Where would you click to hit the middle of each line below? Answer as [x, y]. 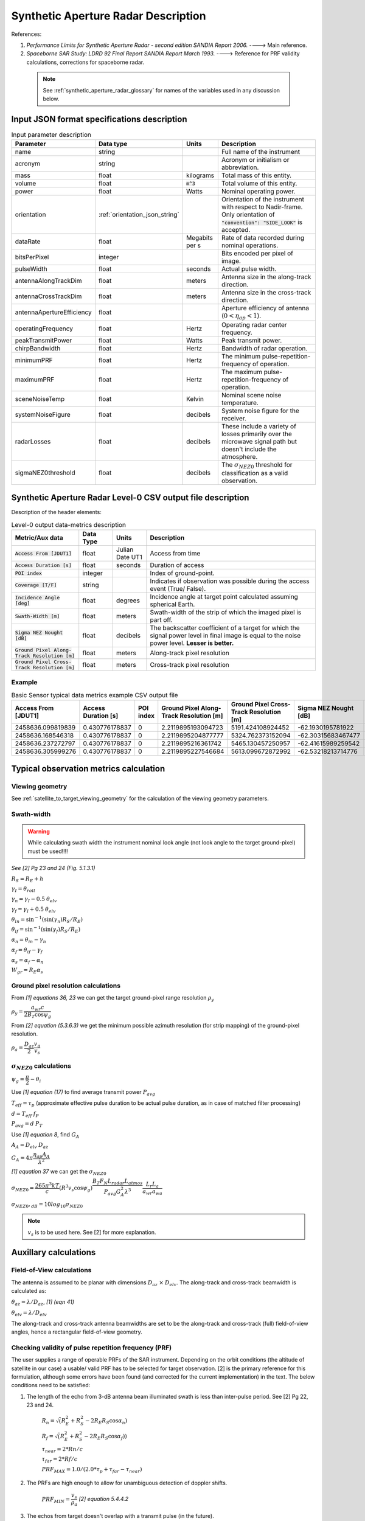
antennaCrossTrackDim [48, 296]
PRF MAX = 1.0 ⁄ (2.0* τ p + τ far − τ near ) [92, 1470]
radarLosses [33, 441]
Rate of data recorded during [262, 238]
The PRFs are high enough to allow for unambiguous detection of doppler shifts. [127, 1483]
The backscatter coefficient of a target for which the [225, 628]
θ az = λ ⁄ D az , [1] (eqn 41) [43, 1303]
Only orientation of [248, 215]
